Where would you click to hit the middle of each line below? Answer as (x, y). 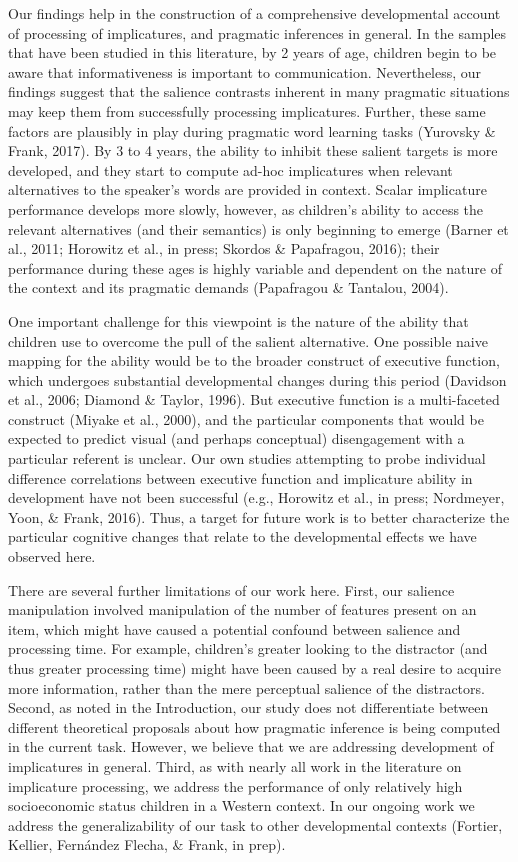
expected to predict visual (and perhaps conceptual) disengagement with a (236, 438)
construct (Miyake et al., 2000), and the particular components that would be (246, 418)
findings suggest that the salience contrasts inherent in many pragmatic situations (259, 91)
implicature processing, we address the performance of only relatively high (235, 785)
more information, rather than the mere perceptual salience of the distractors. (246, 687)
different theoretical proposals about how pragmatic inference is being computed (254, 726)
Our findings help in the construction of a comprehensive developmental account (254, 13)
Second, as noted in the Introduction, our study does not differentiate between (248, 707)
